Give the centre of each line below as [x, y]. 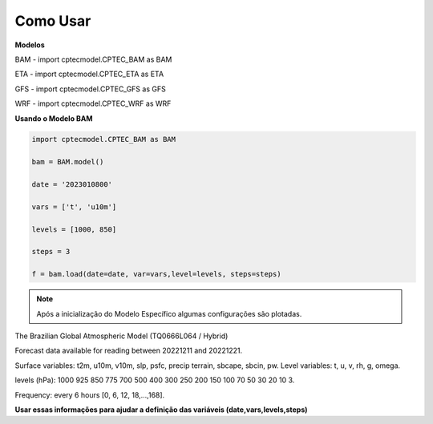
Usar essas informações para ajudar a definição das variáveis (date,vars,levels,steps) [161, 410]
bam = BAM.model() [68, 162]
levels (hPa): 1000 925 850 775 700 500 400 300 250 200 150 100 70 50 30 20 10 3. [155, 380]
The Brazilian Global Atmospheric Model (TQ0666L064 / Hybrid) [121, 336]
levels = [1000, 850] [74, 229]
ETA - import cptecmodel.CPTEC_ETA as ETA [89, 74]
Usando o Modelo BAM [54, 118]
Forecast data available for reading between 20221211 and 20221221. [129, 351]
